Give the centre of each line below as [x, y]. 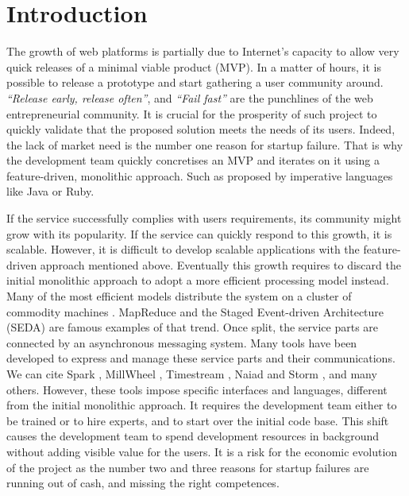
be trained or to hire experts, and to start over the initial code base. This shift [198, 420]
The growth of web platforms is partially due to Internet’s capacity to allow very [203, 51]
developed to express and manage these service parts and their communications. [201, 358]
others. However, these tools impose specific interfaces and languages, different [197, 389]
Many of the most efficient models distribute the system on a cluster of [179, 296]
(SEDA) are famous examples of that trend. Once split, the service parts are [193, 327]
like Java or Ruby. [50, 191]
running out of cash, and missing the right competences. [143, 483]
